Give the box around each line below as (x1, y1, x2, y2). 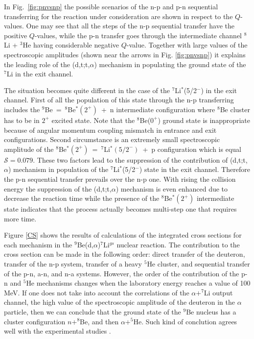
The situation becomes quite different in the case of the (4, 85, 170, 95)
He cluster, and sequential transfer (147, 259, 250, 269)
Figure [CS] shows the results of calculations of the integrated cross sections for (4, 230, 242, 240)
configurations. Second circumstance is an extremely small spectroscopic (4, 134, 220, 145)
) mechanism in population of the (8, 164, 109, 174)
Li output (204, 287, 233, 297)
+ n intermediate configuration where (101, 104, 215, 114)
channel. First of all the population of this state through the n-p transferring (4, 95, 234, 105)
